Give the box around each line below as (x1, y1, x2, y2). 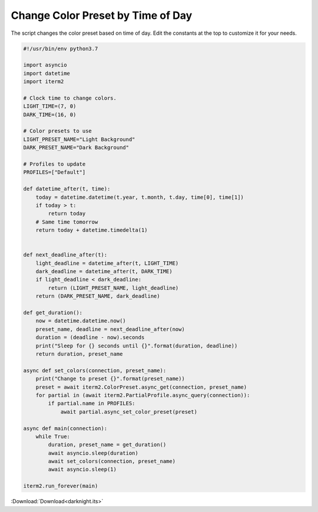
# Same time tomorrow (35, 218, 98, 225)
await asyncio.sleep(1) (48, 466, 117, 473)
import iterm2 (23, 78, 64, 85)
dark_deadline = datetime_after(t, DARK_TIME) (35, 268, 173, 275)
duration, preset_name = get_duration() (48, 441, 167, 448)
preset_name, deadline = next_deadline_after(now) (35, 326, 185, 333)
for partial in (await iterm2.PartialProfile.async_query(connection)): (35, 392, 250, 398)
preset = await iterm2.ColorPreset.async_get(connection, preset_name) (35, 383, 247, 390)
